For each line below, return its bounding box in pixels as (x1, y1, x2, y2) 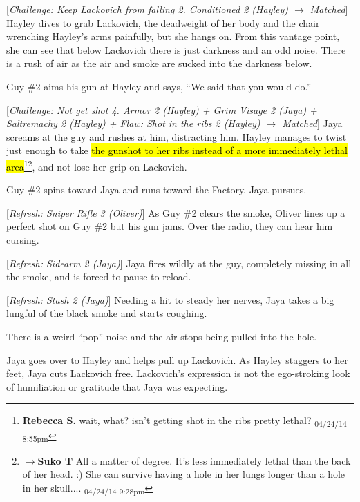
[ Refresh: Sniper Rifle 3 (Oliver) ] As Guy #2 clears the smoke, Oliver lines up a (6, 205, 345, 220)
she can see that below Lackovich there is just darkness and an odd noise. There (6, 42, 346, 57)
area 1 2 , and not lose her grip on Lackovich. (6, 157, 187, 173)
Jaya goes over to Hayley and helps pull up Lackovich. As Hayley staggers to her (6, 352, 348, 367)
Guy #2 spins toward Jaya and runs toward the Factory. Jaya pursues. (6, 182, 307, 197)
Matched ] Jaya (282, 116, 343, 131)
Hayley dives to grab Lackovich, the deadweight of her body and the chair (6, 15, 320, 30)
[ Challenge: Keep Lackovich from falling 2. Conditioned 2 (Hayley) (6, 2, 289, 16)
